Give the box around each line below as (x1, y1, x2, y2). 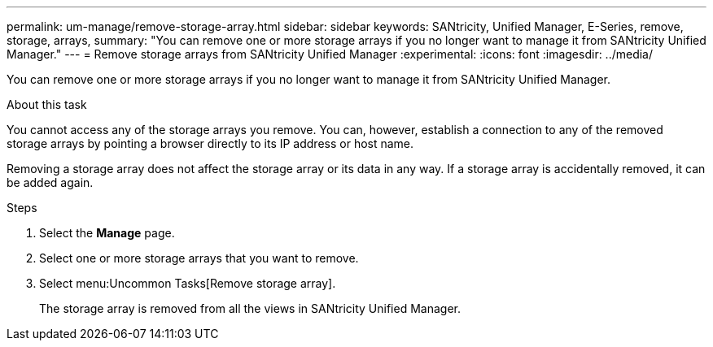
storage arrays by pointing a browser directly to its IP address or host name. (7, 137, 414, 150)
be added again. (7, 176, 94, 189)
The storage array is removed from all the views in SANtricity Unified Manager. (39, 301, 461, 315)
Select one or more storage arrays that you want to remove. (39, 251, 359, 265)
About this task (7, 98, 87, 111)
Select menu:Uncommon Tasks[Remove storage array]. (39, 276, 336, 290)
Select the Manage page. (39, 226, 175, 240)
